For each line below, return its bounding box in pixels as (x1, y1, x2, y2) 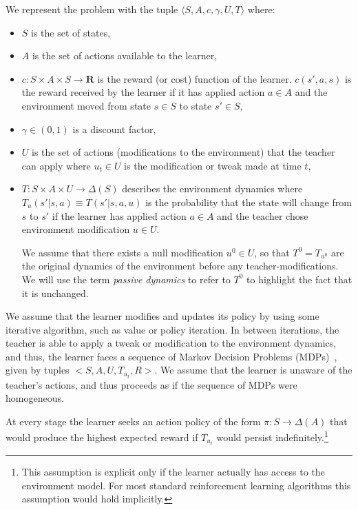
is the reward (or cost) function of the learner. (97, 71, 292, 85)
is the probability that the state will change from (145, 194, 352, 209)
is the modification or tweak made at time (124, 158, 302, 172)
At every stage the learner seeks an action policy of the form (6, 414, 261, 428)
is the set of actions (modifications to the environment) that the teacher (32, 145, 335, 159)
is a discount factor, (72, 121, 156, 136)
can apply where (21, 158, 91, 172)
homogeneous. (6, 391, 64, 405)
